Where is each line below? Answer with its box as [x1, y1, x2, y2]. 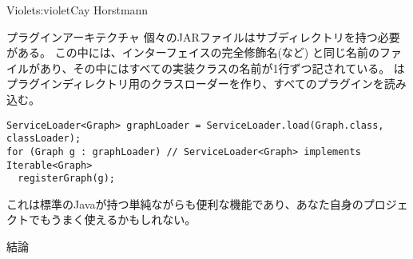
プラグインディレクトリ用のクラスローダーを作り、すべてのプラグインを [6, 75, 384, 92]
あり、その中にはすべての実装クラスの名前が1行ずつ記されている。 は [39, 59, 405, 76]
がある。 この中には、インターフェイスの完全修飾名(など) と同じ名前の [6, 44, 379, 61]
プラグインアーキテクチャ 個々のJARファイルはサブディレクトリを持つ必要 [6, 28, 400, 45]
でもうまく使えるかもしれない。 [28, 211, 197, 228]
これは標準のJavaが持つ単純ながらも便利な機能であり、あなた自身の [6, 195, 363, 212]
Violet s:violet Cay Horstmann [6, 2, 149, 18]
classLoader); [6, 133, 81, 145]
